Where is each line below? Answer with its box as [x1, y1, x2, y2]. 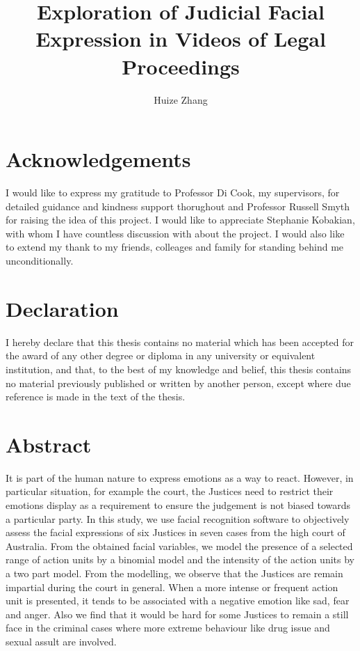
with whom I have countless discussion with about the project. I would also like [6, 226, 345, 240]
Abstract [6, 430, 92, 458]
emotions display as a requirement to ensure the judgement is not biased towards [6, 498, 351, 512]
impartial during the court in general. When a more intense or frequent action [6, 579, 338, 594]
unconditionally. [6, 253, 74, 267]
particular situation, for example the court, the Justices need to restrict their [6, 484, 334, 499]
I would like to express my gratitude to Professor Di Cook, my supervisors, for [6, 185, 340, 200]
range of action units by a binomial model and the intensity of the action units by [6, 552, 354, 567]
